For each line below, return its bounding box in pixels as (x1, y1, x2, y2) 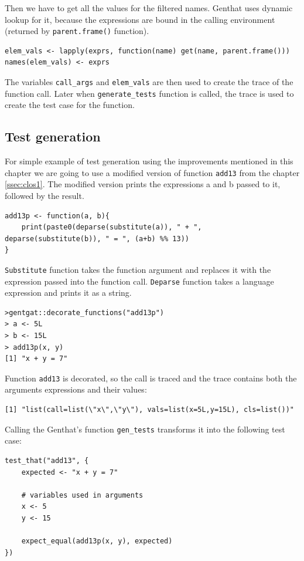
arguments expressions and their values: (5, 383, 147, 396)
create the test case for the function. (5, 99, 135, 111)
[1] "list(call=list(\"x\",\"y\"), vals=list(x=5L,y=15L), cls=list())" (5, 405, 294, 414)
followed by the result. (5, 189, 84, 201)
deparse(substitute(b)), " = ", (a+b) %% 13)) (5, 234, 189, 243)
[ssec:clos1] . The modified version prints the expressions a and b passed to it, (5, 178, 281, 190)
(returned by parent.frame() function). (5, 25, 149, 37)
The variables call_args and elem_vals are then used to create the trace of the (5, 76, 293, 88)
